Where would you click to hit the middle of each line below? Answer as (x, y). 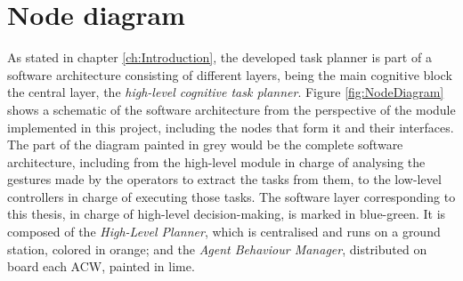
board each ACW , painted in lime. (101, 266)
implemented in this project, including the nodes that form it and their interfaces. (231, 127)
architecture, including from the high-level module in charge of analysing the (216, 161)
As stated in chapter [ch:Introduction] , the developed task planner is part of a (219, 57)
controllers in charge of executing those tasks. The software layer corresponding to (231, 196)
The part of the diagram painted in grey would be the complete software (205, 145)
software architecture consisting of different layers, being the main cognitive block (230, 74)
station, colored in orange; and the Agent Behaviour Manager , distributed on (217, 249)
